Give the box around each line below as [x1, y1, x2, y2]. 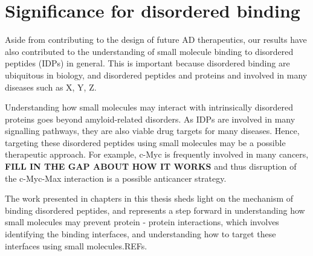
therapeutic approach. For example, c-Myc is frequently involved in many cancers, [5, 148, 309, 161]
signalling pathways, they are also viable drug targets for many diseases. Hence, [5, 124, 300, 137]
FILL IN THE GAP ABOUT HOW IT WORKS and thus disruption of [5, 160, 297, 173]
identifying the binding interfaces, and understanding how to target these [5, 228, 276, 240]
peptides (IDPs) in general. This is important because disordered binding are [5, 57, 290, 69]
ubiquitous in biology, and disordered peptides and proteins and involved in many [5, 68, 308, 81]
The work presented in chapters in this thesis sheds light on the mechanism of [5, 192, 294, 205]
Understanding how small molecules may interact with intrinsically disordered [5, 101, 293, 114]
